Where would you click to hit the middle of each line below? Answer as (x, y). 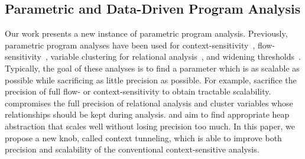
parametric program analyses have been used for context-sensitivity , (130, 45)
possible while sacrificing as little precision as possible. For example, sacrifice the (151, 79)
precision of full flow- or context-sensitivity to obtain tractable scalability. (138, 91)
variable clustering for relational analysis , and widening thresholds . (176, 56)
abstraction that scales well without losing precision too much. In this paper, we (150, 126)
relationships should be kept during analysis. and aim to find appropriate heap (147, 114)
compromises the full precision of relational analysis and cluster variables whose (149, 103)
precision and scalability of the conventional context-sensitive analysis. (132, 149)
